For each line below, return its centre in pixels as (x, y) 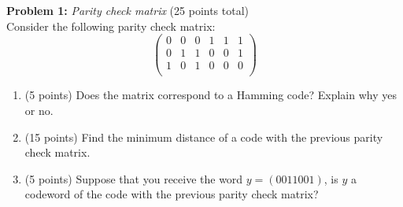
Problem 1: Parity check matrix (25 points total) (128, 10)
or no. (39, 110)
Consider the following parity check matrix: (111, 26)
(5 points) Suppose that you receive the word (134, 178)
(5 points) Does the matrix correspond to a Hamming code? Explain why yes (211, 95)
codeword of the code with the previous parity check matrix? (172, 194)
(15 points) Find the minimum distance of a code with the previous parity (204, 137)
